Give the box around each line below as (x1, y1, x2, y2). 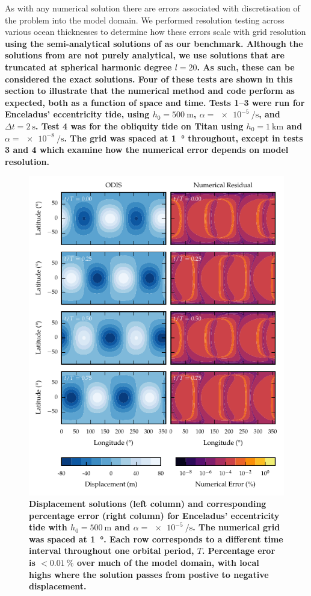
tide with (29, 521, 67, 533)
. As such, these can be (197, 60, 295, 73)
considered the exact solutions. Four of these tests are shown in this (5, 72, 293, 85)
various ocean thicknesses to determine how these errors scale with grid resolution (5, 25, 306, 38)
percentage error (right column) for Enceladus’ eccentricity (29, 509, 280, 521)
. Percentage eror (202, 544, 276, 557)
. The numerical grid (192, 521, 280, 533)
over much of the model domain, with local (76, 556, 259, 569)
